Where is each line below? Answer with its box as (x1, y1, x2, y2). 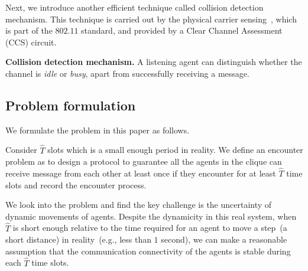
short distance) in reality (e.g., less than (5, 233, 151, 246)
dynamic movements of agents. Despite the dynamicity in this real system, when (5, 210, 297, 222)
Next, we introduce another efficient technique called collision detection (5, 1, 264, 13)
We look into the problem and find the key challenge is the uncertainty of (5, 198, 272, 211)
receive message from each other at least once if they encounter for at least (5, 166, 276, 179)
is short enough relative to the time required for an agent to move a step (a (12, 221, 287, 234)
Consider (5, 143, 37, 156)
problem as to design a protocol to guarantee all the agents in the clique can (5, 155, 282, 168)
